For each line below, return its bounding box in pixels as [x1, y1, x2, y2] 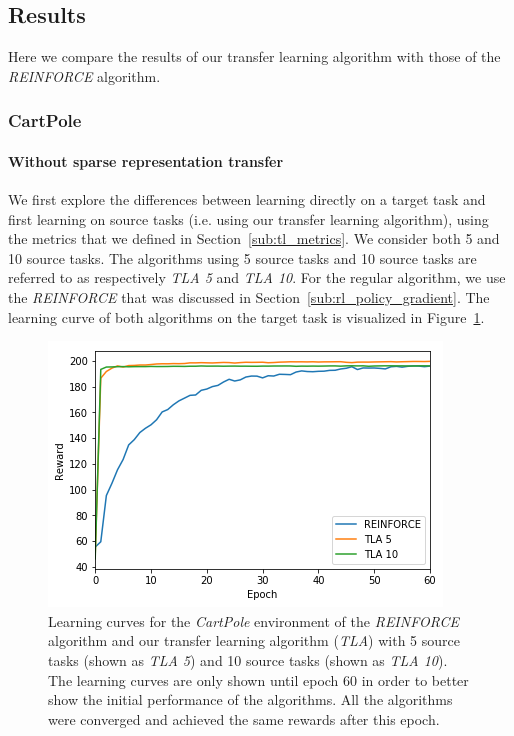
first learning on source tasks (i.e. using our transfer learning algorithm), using [8, 208, 489, 229]
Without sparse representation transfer [8, 150, 284, 171]
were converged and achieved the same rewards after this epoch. [48, 708, 440, 729]
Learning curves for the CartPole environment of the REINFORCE [48, 610, 460, 631]
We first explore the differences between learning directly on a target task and [8, 189, 486, 210]
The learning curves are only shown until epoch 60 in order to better [48, 669, 469, 690]
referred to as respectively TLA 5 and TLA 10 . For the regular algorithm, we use [8, 267, 506, 288]
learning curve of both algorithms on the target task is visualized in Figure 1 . [8, 306, 485, 327]
